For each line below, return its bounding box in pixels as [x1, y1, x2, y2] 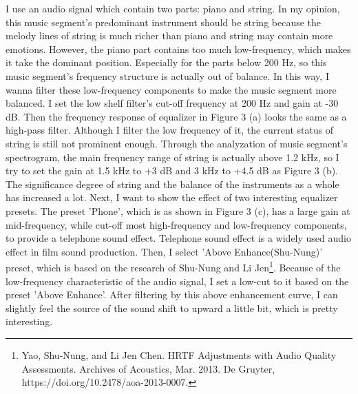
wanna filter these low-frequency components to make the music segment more [6, 82, 337, 96]
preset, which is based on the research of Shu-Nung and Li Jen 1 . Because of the [6, 258, 341, 274]
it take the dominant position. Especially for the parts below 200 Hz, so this [6, 55, 327, 70]
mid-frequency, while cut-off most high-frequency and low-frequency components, [6, 217, 347, 231]
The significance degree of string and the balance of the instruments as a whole [6, 176, 339, 191]
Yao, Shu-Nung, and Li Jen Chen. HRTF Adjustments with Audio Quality [21, 347, 337, 362]
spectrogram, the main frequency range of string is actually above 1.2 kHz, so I [6, 149, 339, 164]
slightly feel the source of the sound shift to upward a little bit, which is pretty [6, 300, 338, 315]
